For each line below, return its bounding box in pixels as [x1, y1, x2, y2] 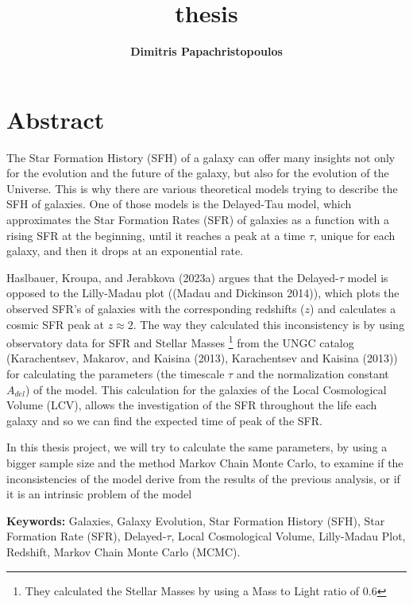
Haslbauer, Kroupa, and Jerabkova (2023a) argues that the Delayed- [6, 269, 339, 285]
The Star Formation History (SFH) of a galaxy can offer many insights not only [6, 149, 396, 165]
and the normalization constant [236, 366, 389, 382]
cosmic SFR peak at [6, 316, 104, 332]
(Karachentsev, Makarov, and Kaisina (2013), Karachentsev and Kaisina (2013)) [6, 350, 398, 366]
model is [347, 269, 388, 285]
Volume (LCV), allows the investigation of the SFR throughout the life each [6, 397, 377, 413]
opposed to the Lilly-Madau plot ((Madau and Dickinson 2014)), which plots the [6, 285, 399, 301]
